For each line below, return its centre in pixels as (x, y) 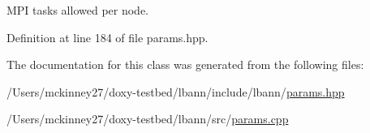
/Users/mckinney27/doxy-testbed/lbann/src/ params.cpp (148, 119)
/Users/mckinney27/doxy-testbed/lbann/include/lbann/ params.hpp (176, 91)
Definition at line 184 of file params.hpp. (108, 37)
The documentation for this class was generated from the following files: (185, 64)
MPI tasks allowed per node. (77, 10)
